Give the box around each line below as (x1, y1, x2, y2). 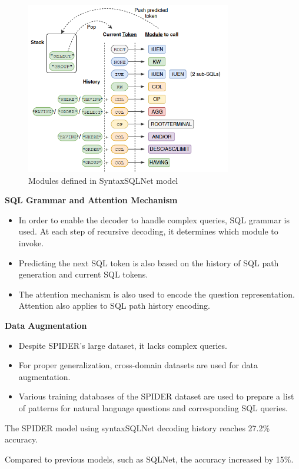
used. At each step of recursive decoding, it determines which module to (18, 225, 278, 237)
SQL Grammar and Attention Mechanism (5, 194, 178, 206)
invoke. (18, 236, 44, 249)
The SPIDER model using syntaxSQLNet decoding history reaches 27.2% (5, 421, 270, 434)
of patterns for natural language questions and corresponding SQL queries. (18, 401, 288, 414)
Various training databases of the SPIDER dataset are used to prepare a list (18, 390, 294, 402)
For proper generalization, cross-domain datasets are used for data (18, 359, 258, 371)
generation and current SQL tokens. (18, 268, 148, 280)
